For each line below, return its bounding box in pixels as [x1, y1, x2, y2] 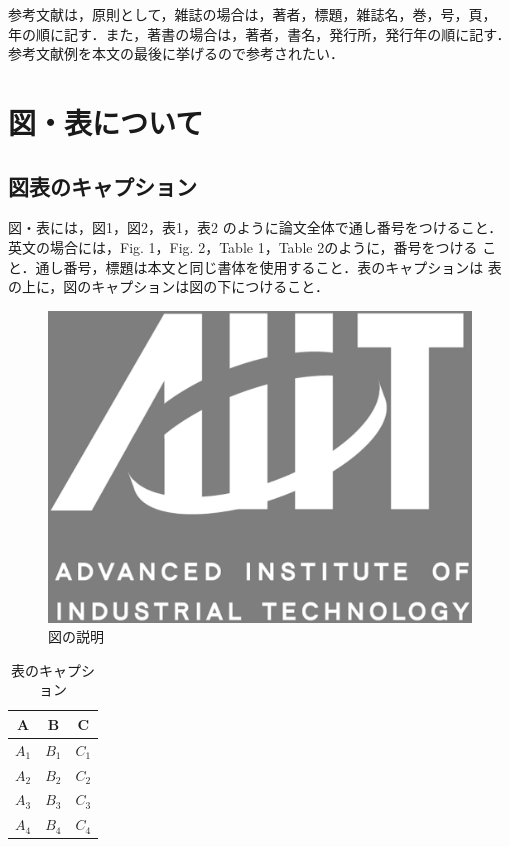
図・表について [8, 101, 204, 142]
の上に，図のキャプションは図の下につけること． [8, 276, 329, 297]
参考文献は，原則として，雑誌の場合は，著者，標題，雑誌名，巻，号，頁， [8, 4, 497, 24]
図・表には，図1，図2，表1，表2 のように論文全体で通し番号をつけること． [8, 217, 503, 238]
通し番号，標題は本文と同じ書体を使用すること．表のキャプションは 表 [35, 256, 502, 277]
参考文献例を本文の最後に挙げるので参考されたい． [8, 43, 344, 64]
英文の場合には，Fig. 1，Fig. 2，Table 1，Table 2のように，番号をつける [8, 236, 478, 257]
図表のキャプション [8, 170, 197, 201]
